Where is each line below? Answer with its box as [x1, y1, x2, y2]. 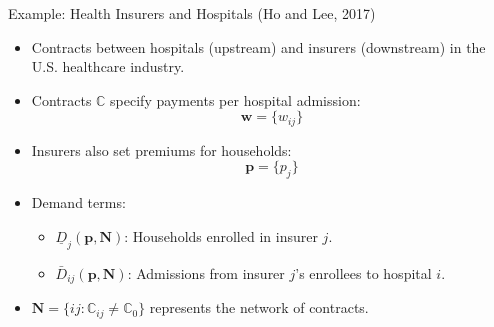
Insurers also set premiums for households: [31, 139, 292, 160]
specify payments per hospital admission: [110, 89, 361, 110]
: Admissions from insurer [127, 262, 285, 283]
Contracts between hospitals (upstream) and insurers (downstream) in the [31, 36, 486, 57]
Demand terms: [31, 192, 126, 213]
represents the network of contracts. [149, 297, 369, 318]
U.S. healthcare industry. [31, 56, 185, 77]
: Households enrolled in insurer [124, 225, 318, 246]
